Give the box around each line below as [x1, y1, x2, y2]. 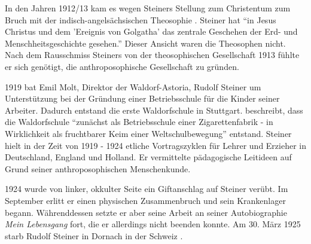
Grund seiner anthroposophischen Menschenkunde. [5, 162, 191, 175]
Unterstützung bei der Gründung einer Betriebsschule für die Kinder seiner [5, 92, 280, 105]
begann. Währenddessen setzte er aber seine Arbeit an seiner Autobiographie [5, 206, 287, 218]
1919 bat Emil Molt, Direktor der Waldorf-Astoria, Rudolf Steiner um [5, 80, 261, 93]
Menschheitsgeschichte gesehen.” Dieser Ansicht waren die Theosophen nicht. [5, 36, 286, 49]
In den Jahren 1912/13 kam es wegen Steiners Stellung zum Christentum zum [5, 2, 291, 14]
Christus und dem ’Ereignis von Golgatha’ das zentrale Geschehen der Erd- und [5, 25, 298, 38]
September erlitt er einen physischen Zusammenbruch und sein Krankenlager [5, 194, 286, 206]
